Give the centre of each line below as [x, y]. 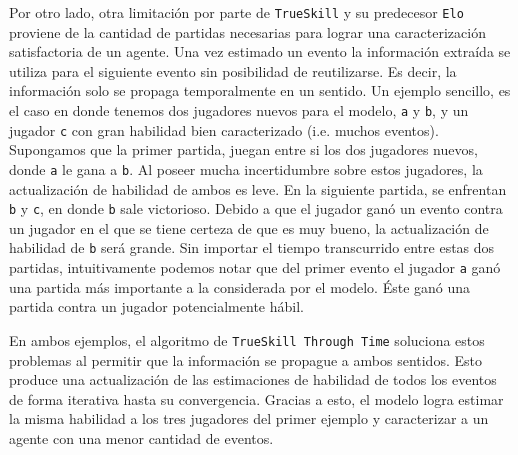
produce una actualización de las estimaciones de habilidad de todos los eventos [253, 379]
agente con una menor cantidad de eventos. [141, 437]
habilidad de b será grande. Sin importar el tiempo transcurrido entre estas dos [252, 247]
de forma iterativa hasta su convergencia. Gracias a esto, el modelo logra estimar [256, 398]
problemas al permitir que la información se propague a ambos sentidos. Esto [245, 359]
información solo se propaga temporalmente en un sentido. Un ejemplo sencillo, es [260, 90]
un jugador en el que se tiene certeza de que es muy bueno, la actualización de [249, 227]
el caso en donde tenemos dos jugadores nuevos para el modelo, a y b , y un [239, 110]
